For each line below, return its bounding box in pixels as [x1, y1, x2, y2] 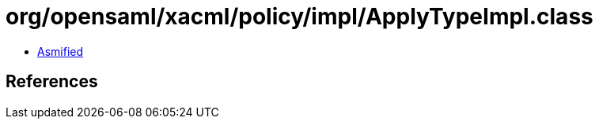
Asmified [37, 44, 84, 58]
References [6, 72, 98, 92]
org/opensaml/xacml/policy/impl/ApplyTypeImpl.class [6, 3, 593, 30]
